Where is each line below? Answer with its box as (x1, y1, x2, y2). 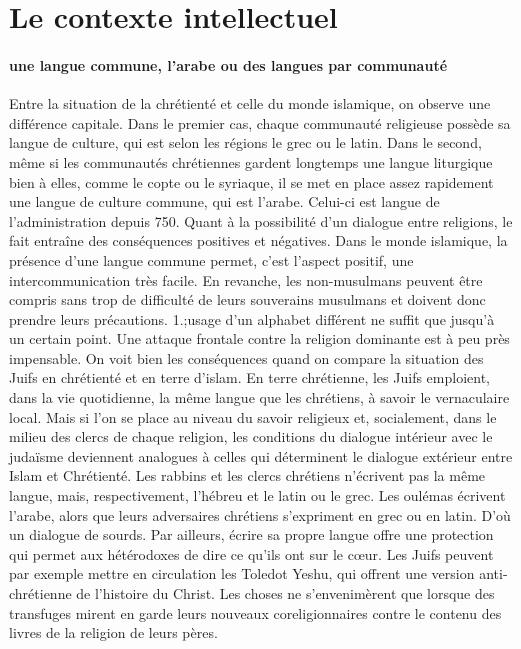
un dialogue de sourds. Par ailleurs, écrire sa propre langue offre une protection (9, 524, 494, 545)
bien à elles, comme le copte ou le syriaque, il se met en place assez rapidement (9, 171, 494, 192)
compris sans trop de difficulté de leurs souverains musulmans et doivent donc (9, 289, 486, 310)
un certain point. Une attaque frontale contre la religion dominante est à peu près (9, 328, 510, 349)
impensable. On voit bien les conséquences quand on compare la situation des (9, 347, 484, 368)
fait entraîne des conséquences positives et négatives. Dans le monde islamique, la (9, 230, 508, 251)
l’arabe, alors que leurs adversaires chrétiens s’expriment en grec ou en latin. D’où (9, 504, 511, 525)
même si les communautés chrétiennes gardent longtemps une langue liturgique (9, 151, 493, 172)
